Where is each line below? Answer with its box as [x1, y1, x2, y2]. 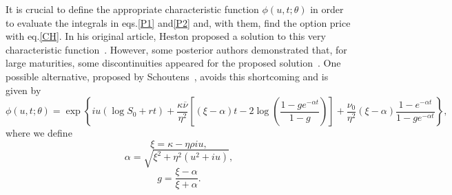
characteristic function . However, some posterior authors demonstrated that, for [6, 42, 347, 56]
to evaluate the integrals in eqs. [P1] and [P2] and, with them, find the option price [6, 15, 351, 30]
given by [6, 82, 41, 97]
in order [310, 2, 344, 16]
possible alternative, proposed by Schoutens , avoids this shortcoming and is [6, 69, 329, 83]
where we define [6, 126, 72, 140]
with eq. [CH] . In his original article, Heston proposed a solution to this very [6, 29, 326, 43]
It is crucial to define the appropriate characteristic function [6, 2, 259, 16]
